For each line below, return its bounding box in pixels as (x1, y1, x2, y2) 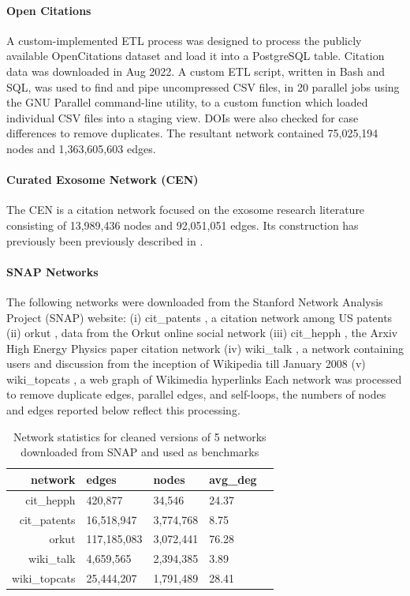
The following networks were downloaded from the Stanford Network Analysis (6, 293, 383, 309)
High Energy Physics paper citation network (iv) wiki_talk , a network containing (6, 339, 404, 356)
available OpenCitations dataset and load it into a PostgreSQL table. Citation (6, 47, 385, 64)
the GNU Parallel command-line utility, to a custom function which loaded (6, 94, 368, 111)
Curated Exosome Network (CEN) (6, 171, 199, 188)
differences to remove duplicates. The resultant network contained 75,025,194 (6, 125, 378, 141)
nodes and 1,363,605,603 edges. (6, 140, 156, 156)
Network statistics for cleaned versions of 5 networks (13, 428, 266, 444)
